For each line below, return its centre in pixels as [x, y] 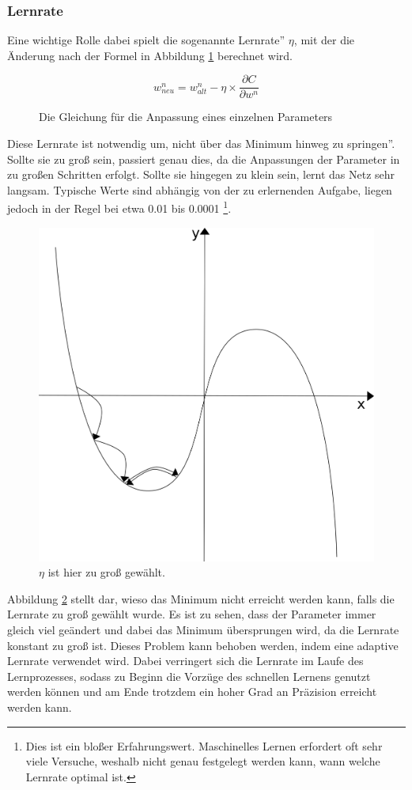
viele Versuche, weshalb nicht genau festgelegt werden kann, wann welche [203, 761]
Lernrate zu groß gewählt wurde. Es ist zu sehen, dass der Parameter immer [192, 614]
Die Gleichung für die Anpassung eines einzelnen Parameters [186, 117]
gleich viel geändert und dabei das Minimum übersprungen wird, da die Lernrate [203, 629]
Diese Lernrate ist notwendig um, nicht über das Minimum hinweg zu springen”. [201, 144]
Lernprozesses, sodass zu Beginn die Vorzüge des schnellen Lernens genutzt [189, 676]
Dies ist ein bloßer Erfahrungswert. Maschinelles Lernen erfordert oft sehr [204, 745]
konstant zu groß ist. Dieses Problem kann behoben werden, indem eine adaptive [203, 645]
